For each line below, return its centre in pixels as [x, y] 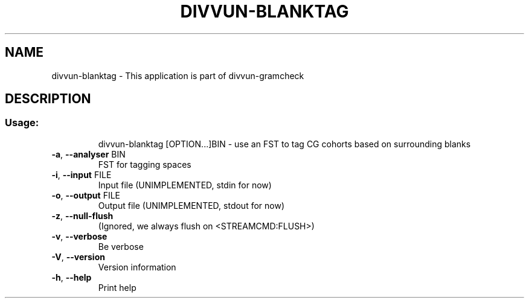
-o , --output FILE [86, 195]
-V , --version [78, 257]
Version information [137, 267]
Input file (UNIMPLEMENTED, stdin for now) [185, 185]
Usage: [22, 123]
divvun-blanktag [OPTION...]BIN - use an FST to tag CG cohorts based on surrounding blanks [284, 144]
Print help [117, 287]
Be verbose [121, 246]
